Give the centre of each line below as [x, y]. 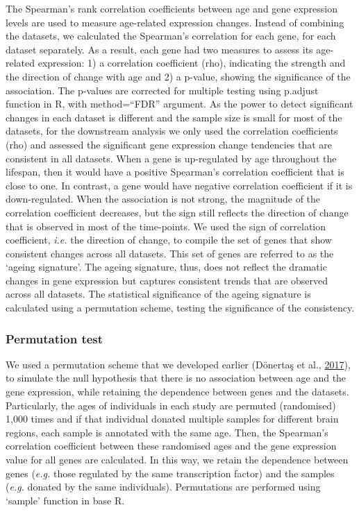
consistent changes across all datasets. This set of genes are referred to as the [170, 253]
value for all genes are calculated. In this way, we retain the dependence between [177, 460]
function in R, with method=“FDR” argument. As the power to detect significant [179, 104]
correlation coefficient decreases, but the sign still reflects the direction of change [177, 212]
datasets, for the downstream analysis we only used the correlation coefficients [172, 131]
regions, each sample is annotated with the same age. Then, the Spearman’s [167, 432]
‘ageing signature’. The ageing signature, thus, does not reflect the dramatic [166, 267]
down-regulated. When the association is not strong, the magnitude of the [163, 199]
